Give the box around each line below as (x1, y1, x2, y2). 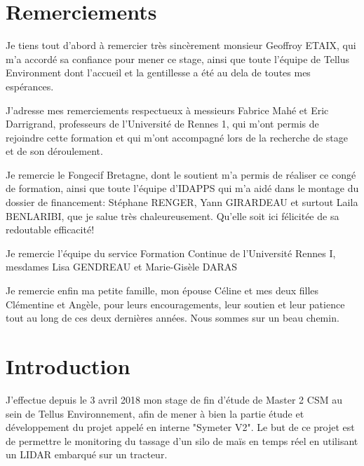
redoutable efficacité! (6, 222, 95, 237)
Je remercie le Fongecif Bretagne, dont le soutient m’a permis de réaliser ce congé (6, 167, 356, 181)
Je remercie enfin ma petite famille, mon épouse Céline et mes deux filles (6, 283, 319, 298)
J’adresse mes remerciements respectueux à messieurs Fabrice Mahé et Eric (6, 102, 329, 117)
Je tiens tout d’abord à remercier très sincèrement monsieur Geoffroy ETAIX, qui (6, 38, 356, 53)
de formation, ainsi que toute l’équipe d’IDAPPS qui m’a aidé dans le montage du (6, 181, 359, 196)
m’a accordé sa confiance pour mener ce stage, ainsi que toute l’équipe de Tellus (6, 51, 349, 66)
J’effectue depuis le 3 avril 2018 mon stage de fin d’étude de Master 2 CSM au (6, 392, 342, 406)
